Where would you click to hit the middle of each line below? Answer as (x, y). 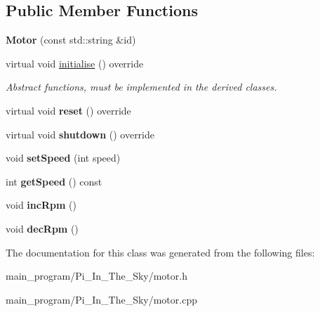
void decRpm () (42, 228)
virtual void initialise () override (75, 63)
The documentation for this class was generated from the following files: (160, 252)
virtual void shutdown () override (80, 134)
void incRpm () (41, 205)
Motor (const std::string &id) (71, 40)
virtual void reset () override (68, 110)
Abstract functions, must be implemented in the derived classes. (141, 87)
